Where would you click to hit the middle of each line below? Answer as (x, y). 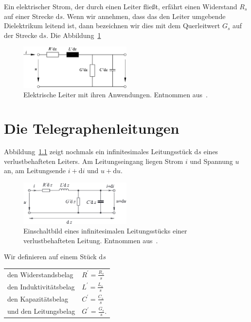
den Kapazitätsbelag (38, 299)
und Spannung (211, 161)
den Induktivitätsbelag (41, 286)
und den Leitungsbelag (41, 311)
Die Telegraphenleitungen (92, 128)
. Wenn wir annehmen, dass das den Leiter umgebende (144, 16)
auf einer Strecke (29, 16)
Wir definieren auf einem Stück (50, 257)
